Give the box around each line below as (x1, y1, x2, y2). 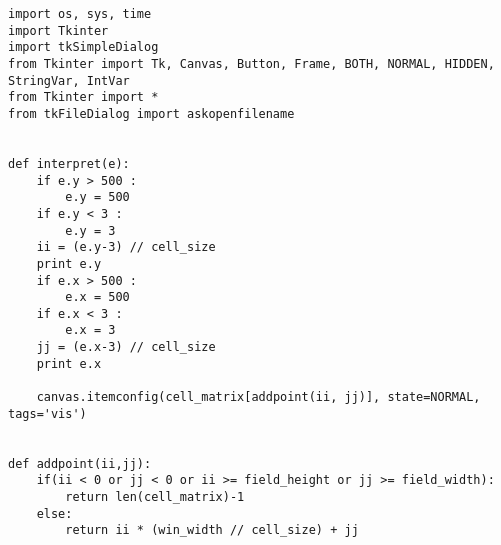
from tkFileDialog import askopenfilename (8, 106, 295, 121)
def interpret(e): (8, 156, 130, 171)
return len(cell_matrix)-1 (65, 490, 245, 505)
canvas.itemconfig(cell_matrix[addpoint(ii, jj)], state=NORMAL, (36, 390, 481, 405)
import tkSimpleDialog (8, 40, 159, 55)
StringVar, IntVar (8, 73, 130, 88)
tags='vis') (8, 406, 87, 421)
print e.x (36, 356, 102, 371)
